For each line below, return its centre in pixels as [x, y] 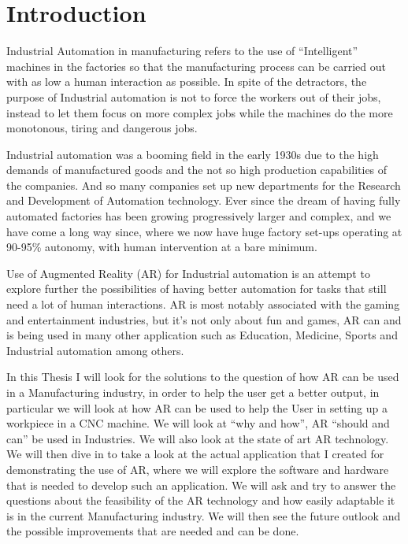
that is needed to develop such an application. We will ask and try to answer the [201, 485]
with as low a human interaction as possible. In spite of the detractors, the [187, 81]
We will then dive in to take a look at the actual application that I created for [195, 454]
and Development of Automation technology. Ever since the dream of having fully [204, 200]
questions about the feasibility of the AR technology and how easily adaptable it [201, 500]
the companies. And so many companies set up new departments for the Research [204, 185]
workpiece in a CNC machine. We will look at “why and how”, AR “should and [198, 423]
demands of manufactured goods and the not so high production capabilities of [197, 170]
